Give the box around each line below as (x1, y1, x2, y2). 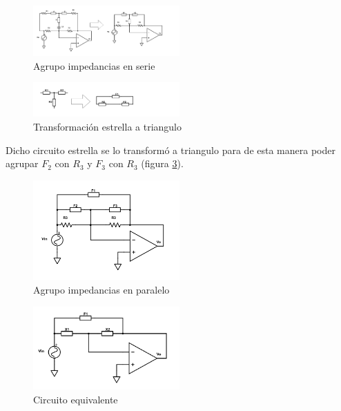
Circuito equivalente (33, 392, 118, 406)
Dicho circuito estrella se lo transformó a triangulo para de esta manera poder (6, 142, 335, 157)
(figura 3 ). (141, 156, 184, 171)
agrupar (6, 156, 39, 171)
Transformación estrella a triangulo (33, 119, 182, 133)
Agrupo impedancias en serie (33, 58, 155, 73)
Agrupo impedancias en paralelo (33, 282, 170, 296)
